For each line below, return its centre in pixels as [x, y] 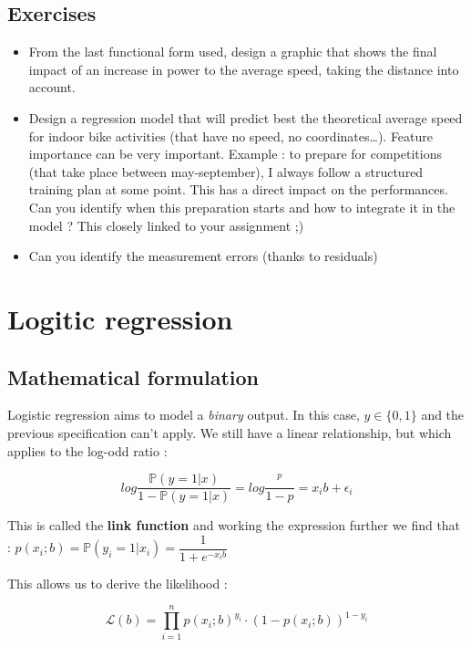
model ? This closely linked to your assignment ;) [166, 225]
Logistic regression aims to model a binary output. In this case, [184, 415]
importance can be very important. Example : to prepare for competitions [235, 154]
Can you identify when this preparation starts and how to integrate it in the [242, 207]
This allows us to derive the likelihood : [118, 583]
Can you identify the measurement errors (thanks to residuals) [203, 256]
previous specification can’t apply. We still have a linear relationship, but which [230, 432]
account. [52, 87]
